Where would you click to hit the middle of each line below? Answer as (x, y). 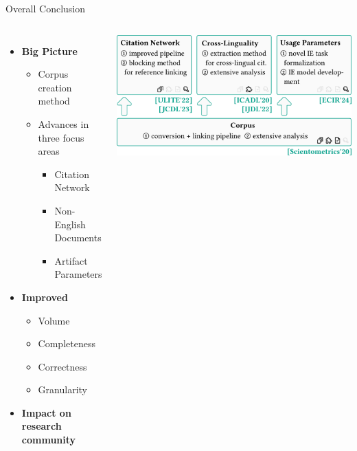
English (70, 224)
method (54, 101)
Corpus (53, 74)
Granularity (62, 389)
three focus (61, 137)
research (42, 426)
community (49, 440)
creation (55, 87)
